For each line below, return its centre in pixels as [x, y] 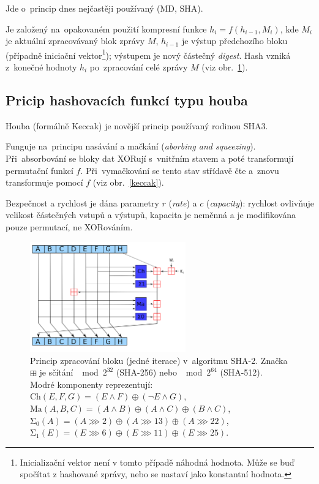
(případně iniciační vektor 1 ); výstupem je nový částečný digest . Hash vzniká [148, 54]
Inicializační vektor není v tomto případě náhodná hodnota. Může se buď [157, 462]
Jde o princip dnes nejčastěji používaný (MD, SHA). [104, 8]
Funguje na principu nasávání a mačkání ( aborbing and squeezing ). [131, 146]
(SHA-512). [241, 372]
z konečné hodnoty [41, 67]
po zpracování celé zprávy [139, 67]
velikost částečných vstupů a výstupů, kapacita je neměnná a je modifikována [151, 215]
